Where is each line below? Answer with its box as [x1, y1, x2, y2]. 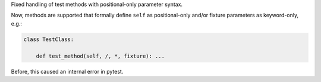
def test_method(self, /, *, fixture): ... [36, 52, 165, 59]
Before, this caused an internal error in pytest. [11, 68, 124, 75]
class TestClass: [23, 36, 74, 43]
